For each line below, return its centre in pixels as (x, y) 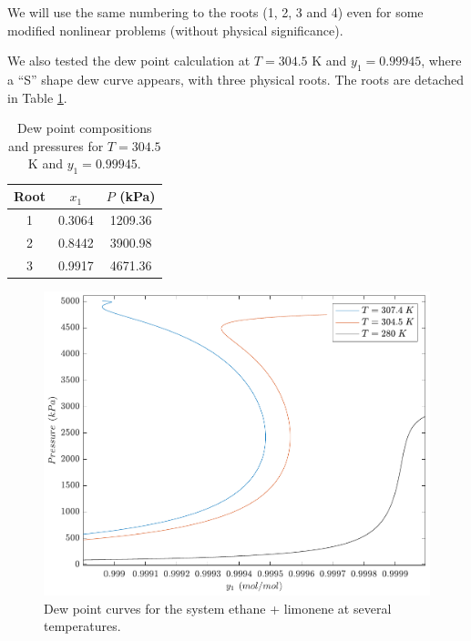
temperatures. (82, 626)
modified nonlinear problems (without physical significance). (175, 30)
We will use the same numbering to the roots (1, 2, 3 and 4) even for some (215, 12)
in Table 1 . (37, 97)
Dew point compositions (85, 128)
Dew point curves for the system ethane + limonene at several (218, 608)
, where (441, 61)
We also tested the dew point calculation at (129, 61)
